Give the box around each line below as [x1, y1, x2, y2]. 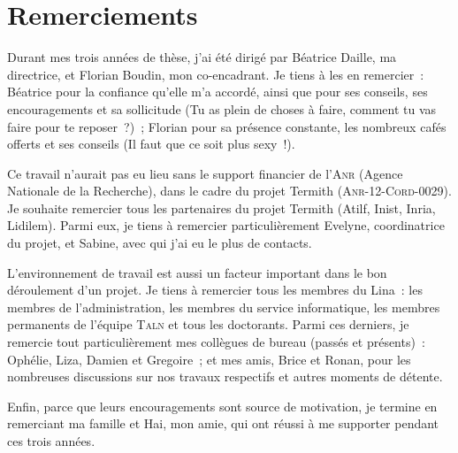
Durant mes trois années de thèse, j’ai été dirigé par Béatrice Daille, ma [7, 48, 397, 66]
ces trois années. [7, 432, 95, 449]
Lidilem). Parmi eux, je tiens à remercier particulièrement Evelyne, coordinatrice [7, 216, 445, 234]
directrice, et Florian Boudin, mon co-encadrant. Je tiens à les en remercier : [7, 65, 424, 83]
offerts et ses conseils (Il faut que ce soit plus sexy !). [7, 134, 295, 153]
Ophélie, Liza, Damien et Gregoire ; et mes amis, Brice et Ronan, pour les [7, 349, 411, 368]
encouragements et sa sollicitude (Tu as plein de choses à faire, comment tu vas [7, 99, 437, 118]
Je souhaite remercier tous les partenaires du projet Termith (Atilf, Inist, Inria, [7, 198, 436, 217]
